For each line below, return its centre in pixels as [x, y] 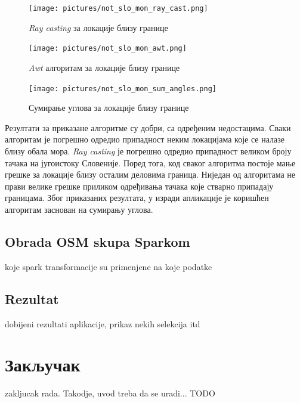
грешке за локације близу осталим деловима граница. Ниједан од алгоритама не [150, 174]
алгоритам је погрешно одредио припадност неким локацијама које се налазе [145, 139]
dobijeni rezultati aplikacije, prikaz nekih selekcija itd [103, 323]
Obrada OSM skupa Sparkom [98, 241]
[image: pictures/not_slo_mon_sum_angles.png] [123, 89]
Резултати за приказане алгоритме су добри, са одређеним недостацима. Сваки [148, 127]
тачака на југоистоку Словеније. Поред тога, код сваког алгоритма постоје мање [150, 162]
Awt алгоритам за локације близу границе [104, 67]
